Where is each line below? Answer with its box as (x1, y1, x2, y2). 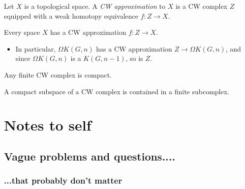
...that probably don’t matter (4, 174, 122, 187)
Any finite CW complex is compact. (4, 69, 112, 80)
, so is (125, 53, 143, 63)
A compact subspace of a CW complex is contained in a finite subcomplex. (4, 86, 229, 96)
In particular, (15, 43, 56, 54)
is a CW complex (175, 1, 227, 11)
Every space (4, 27, 40, 37)
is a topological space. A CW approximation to (24, 1, 166, 11)
